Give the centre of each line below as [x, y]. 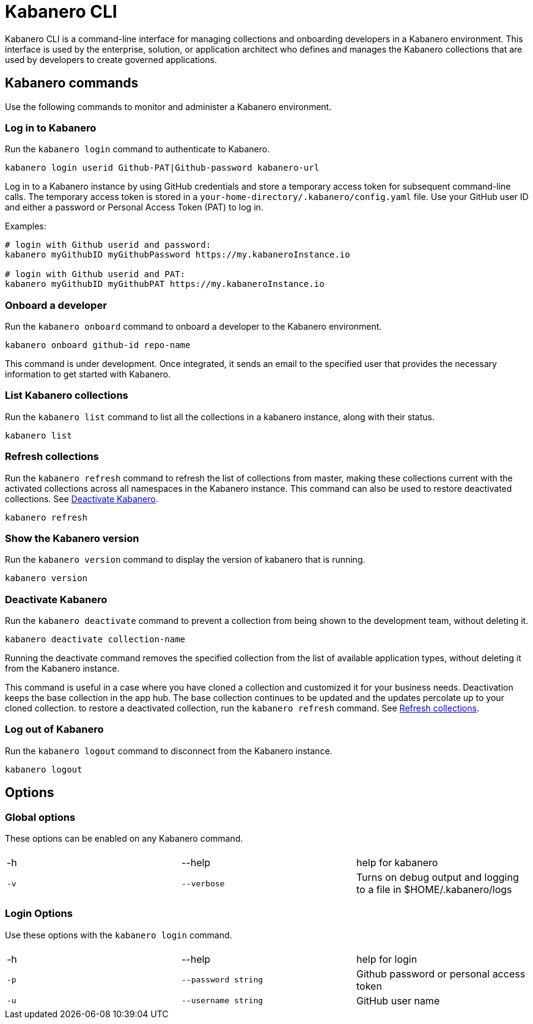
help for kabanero [397, 863]
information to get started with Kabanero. [88, 374]
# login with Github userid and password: [108, 245]
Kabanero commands [72, 83]
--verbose [203, 883]
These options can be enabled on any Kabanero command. [124, 839]
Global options [40, 817]
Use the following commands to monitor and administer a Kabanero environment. [168, 106]
